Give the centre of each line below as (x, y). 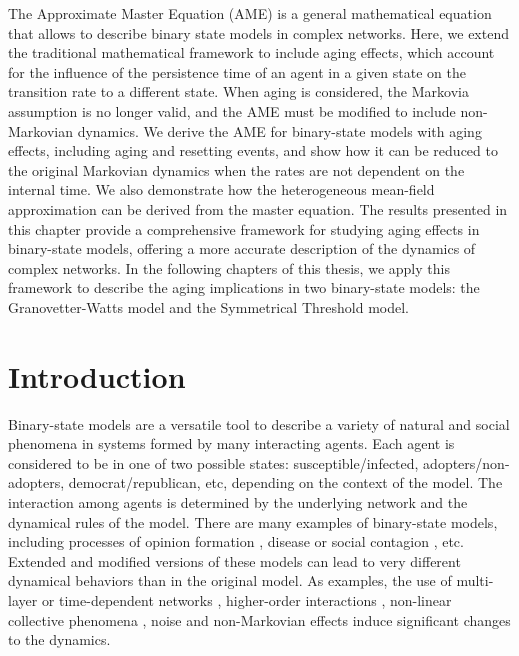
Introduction (97, 375)
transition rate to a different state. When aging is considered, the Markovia (238, 91)
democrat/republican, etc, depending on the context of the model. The (285, 482)
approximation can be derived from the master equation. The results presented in (258, 208)
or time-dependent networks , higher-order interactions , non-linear (246, 599)
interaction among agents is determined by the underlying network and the (238, 502)
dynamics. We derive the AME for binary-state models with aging (279, 130)
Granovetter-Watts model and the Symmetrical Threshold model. (208, 306)
